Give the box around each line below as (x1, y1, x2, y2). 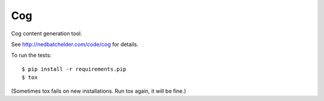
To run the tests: (11, 51, 52, 59)
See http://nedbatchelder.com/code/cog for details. (11, 41, 139, 48)
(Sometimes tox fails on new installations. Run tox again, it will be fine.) (11, 87, 186, 94)
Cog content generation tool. (11, 30, 82, 37)
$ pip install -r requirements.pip (22, 66, 127, 72)
